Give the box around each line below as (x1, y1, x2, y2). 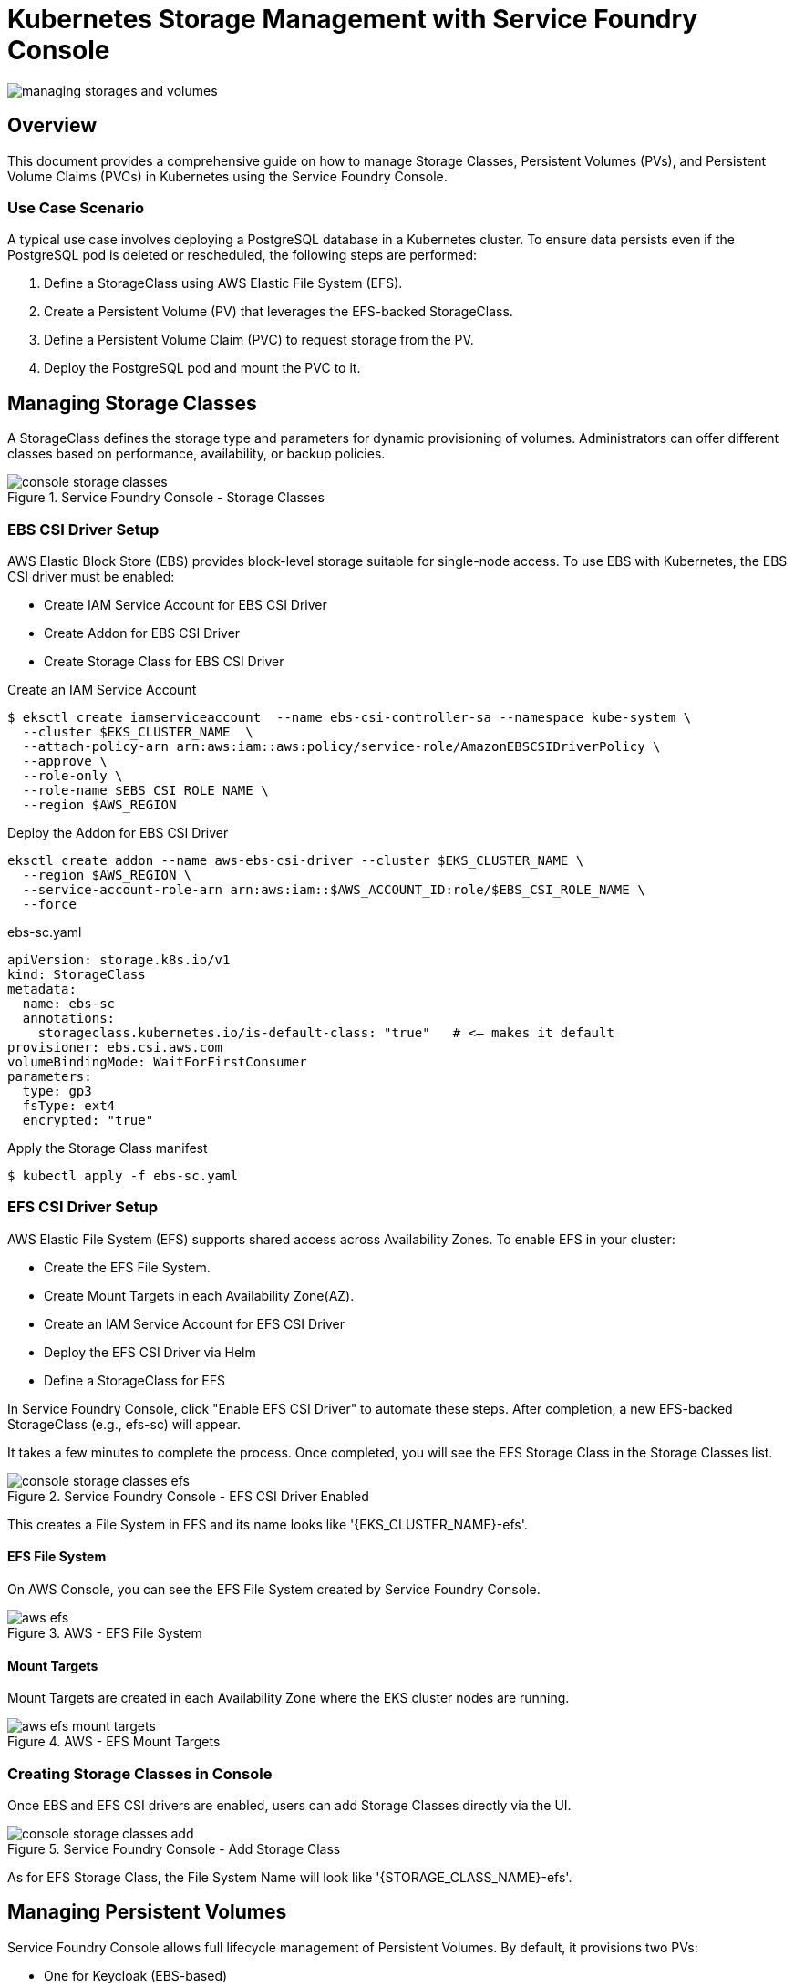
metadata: (7, 981, 77, 996)
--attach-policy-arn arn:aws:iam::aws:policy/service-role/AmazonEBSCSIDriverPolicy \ (22, 738, 661, 754)
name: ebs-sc (22, 995, 116, 1011)
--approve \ (22, 753, 108, 768)
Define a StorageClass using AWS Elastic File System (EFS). (44, 275, 403, 292)
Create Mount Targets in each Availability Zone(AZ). (44, 1287, 355, 1303)
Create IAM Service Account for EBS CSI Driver (44, 596, 327, 613)
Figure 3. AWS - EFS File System (7, 1624, 202, 1641)
